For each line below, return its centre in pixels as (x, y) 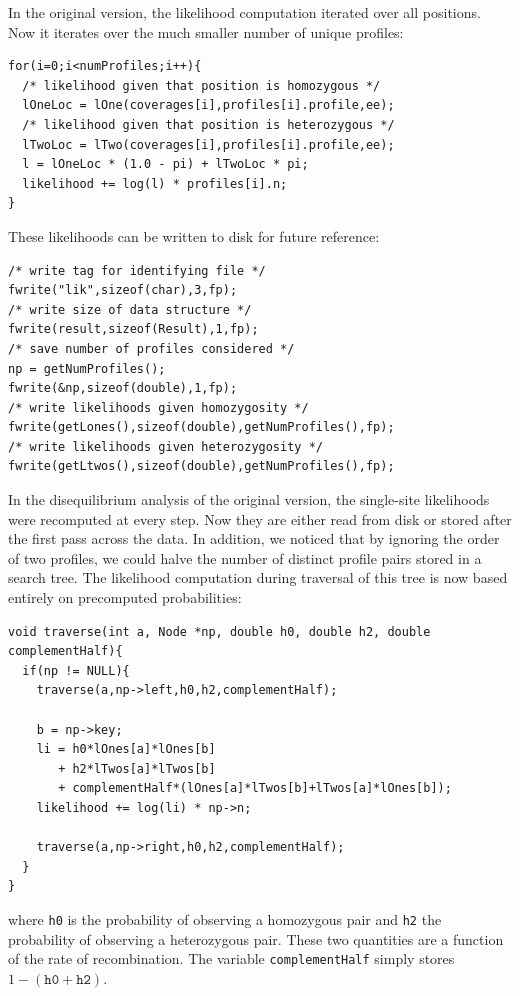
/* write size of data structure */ (130, 309)
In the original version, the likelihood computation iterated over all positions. (244, 12)
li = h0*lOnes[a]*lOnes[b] (126, 749)
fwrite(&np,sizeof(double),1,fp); (123, 388)
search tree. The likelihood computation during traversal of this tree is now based (258, 577)
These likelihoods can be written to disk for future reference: (194, 235)
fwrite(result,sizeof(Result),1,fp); (133, 329)
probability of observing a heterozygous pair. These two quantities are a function (256, 938)
